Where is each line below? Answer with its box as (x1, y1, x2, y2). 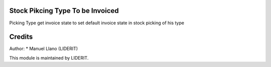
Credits (9, 33, 33, 41)
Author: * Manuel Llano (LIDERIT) (9, 46, 78, 52)
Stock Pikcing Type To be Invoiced (9, 6, 119, 15)
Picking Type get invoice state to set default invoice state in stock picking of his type (9, 20, 184, 26)
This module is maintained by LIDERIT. (9, 55, 89, 61)
